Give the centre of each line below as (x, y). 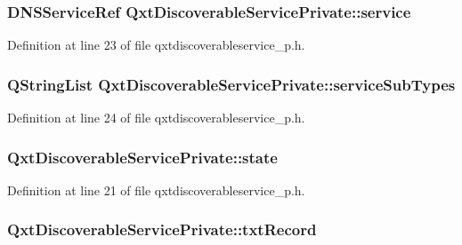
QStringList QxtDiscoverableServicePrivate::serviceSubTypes (231, 84)
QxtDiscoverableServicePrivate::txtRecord (162, 229)
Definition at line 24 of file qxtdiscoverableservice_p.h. (156, 118)
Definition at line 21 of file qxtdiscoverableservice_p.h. (156, 190)
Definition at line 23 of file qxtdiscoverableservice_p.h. (156, 45)
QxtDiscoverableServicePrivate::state (142, 157)
